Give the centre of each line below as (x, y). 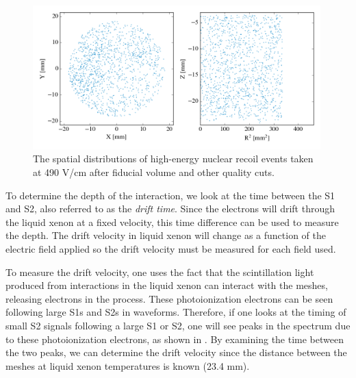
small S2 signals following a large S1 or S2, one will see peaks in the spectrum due (178, 325)
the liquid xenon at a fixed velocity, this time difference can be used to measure (172, 222)
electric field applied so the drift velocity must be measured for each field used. (171, 249)
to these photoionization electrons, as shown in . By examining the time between (175, 339)
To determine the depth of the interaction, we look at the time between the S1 (170, 195)
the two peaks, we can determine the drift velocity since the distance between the (176, 352)
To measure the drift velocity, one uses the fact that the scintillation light (160, 272)
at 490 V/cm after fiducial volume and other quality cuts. (154, 172)
